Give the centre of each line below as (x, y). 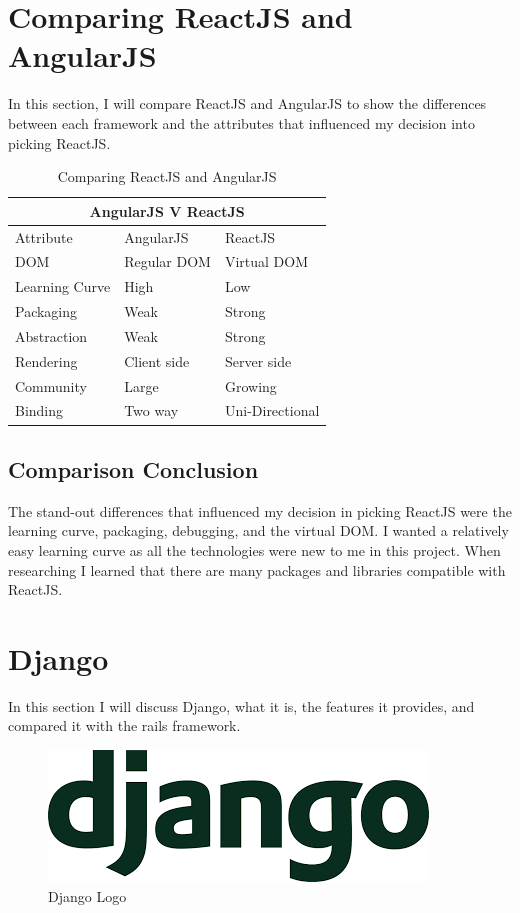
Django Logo (87, 895)
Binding (39, 410)
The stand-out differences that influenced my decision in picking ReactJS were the (260, 510)
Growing (250, 385)
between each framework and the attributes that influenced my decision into (241, 122)
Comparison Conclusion (133, 468)
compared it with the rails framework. (124, 725)
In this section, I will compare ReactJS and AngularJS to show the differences (247, 103)
